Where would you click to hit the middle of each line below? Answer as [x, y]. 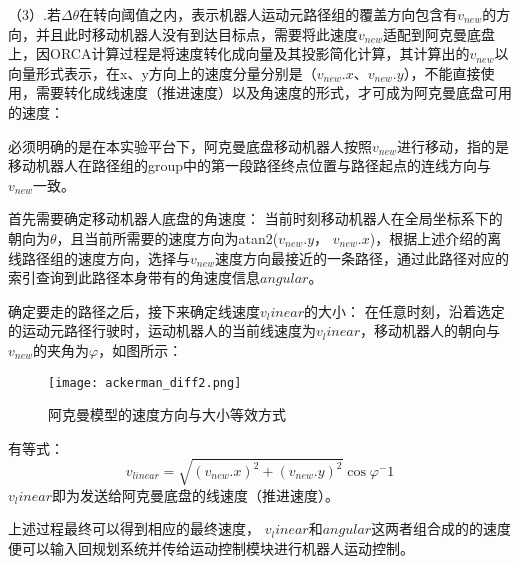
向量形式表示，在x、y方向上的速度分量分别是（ [162, 72]
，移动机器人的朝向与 [430, 330]
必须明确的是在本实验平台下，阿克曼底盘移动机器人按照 [190, 145]
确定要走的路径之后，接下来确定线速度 [134, 310]
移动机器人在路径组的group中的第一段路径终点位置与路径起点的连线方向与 [250, 165]
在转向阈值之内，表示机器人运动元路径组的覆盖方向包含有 [268, 14]
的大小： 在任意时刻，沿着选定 [404, 310]
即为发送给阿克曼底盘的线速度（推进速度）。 [196, 494]
